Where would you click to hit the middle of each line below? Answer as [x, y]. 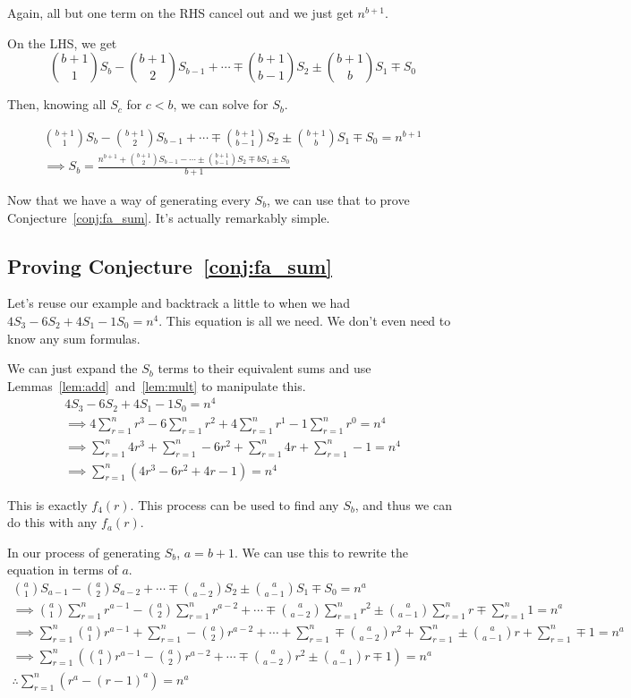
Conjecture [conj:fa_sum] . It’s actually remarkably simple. [169, 217]
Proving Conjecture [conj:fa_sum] [170, 265]
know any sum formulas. [74, 338]
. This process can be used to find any [234, 504]
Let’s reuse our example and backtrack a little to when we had [179, 303]
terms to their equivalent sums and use [264, 368]
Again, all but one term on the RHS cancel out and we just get [180, 13]
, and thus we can [403, 504]
